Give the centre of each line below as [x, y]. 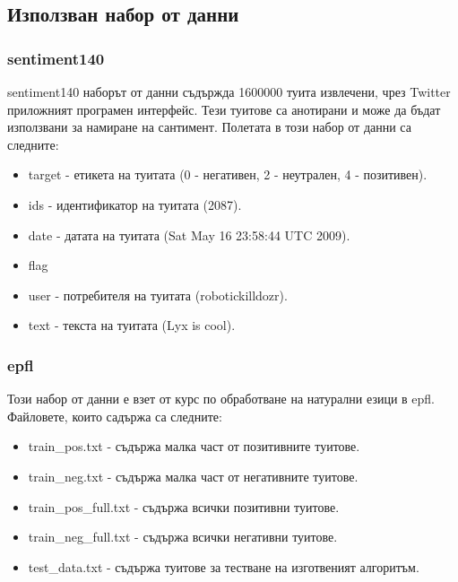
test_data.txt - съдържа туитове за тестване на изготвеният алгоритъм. [224, 566]
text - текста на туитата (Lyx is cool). [132, 325]
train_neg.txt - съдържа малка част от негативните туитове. [193, 476]
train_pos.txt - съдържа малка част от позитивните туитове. [194, 446]
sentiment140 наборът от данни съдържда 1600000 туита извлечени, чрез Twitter [229, 91]
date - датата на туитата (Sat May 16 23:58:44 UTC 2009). [189, 235]
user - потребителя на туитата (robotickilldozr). [158, 295]
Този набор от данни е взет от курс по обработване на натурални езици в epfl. [221, 399]
